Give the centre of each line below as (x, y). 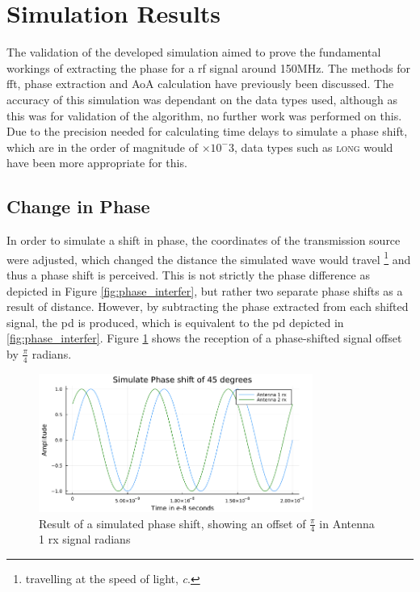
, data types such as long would (313, 147)
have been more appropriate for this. (97, 163)
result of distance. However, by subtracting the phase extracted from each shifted (208, 306)
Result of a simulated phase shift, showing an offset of (172, 523)
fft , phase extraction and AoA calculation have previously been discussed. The (200, 84)
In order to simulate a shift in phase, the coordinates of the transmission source (204, 240)
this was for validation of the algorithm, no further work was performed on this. (204, 115)
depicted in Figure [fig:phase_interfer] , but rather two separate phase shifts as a (205, 290)
